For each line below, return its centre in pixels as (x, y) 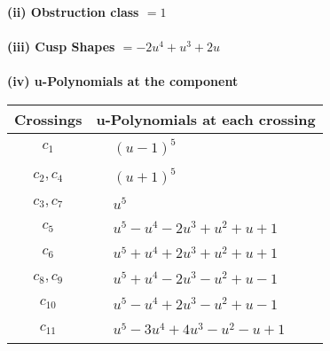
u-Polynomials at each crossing (206, 119)
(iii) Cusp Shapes (61, 47)
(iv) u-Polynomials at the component (123, 81)
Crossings (48, 119)
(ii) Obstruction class (73, 12)
